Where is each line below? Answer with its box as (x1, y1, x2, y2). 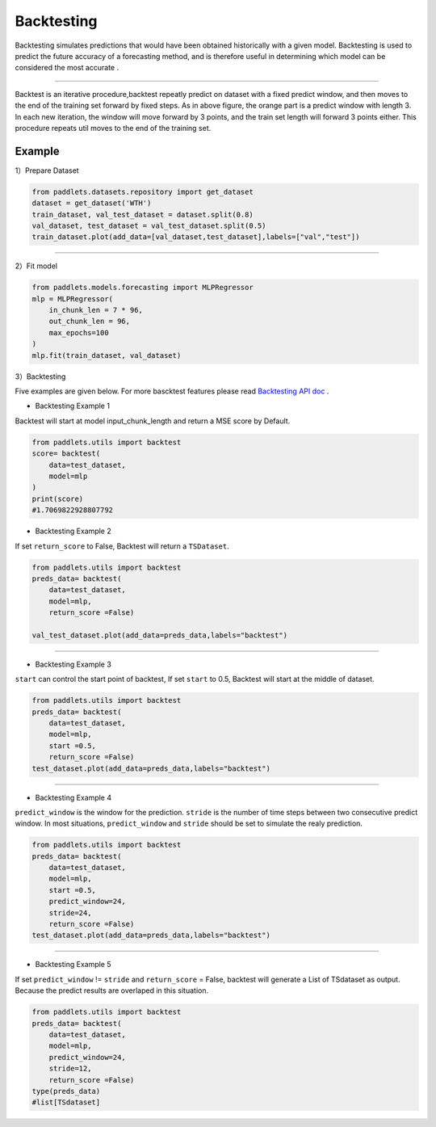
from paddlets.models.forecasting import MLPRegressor (31, 283, 254, 292)
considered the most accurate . (15, 63, 119, 73)
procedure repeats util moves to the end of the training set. (15, 123, 212, 132)
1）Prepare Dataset (15, 166, 80, 175)
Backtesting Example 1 (35, 401, 111, 411)
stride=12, (48, 1064, 92, 1074)
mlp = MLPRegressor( (31, 294, 113, 303)
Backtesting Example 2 (35, 526, 112, 536)
